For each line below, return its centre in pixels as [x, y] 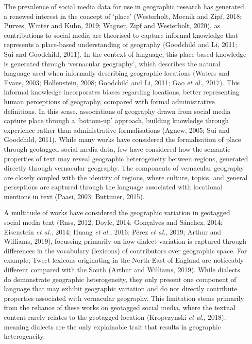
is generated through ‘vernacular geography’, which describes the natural [112, 63]
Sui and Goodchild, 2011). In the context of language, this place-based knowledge [125, 54]
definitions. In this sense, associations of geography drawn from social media [117, 111]
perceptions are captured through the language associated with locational [113, 187]
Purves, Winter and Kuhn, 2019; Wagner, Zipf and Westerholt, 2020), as [112, 25]
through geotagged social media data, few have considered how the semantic [117, 149]
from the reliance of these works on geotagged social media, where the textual [120, 307]
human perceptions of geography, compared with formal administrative [109, 101]
